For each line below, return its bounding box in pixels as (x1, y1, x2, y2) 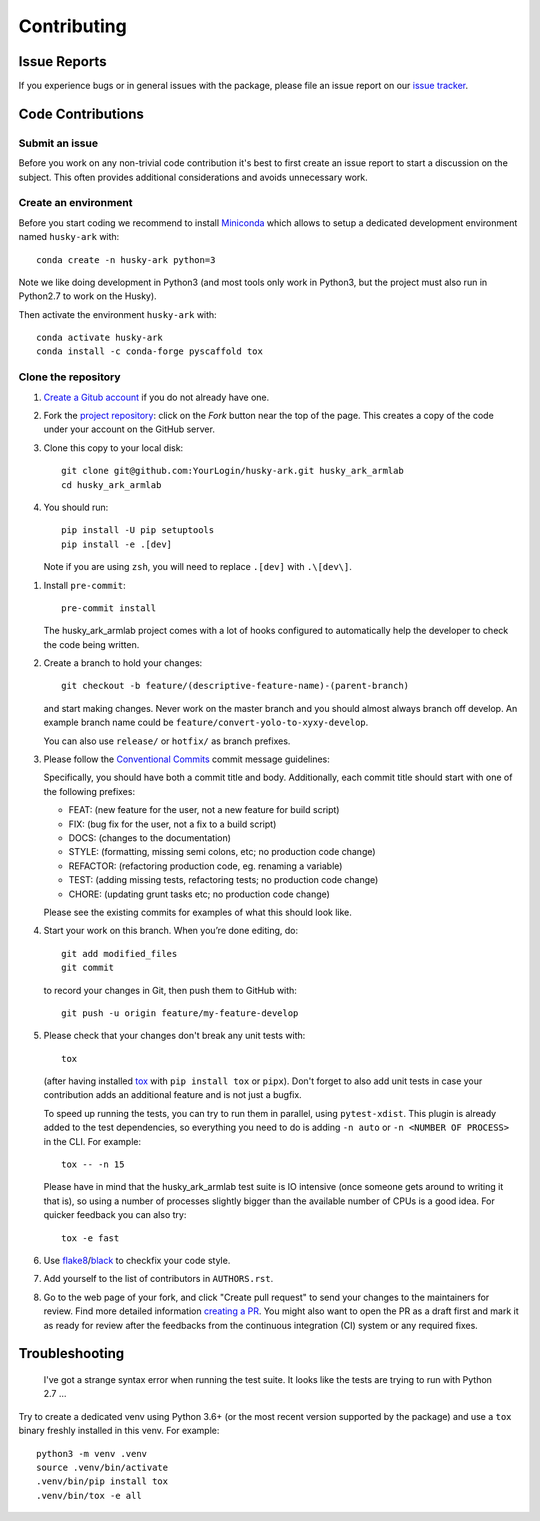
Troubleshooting (18, 1345, 125, 1362)
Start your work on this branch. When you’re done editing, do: (43, 925, 299, 937)
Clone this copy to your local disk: (43, 441, 184, 454)
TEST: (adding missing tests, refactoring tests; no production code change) (68, 874, 379, 886)
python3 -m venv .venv (36, 1448, 148, 1459)
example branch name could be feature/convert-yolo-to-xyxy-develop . (43, 716, 369, 729)
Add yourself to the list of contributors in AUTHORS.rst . (43, 1273, 274, 1285)
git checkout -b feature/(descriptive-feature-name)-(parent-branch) (61, 680, 410, 692)
